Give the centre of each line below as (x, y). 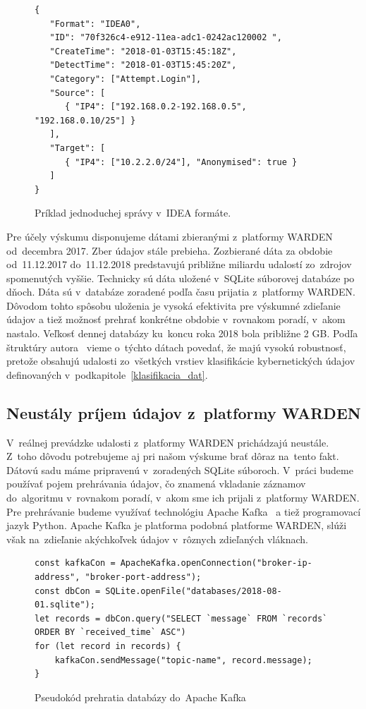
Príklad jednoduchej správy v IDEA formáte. (133, 213)
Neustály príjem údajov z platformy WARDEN (184, 412)
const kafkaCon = (75, 563)
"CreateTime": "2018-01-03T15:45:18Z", (143, 51)
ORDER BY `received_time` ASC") (110, 632)
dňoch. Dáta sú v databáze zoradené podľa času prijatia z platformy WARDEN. (181, 292)
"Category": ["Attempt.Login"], (126, 79)
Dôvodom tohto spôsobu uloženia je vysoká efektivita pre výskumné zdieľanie (173, 305)
